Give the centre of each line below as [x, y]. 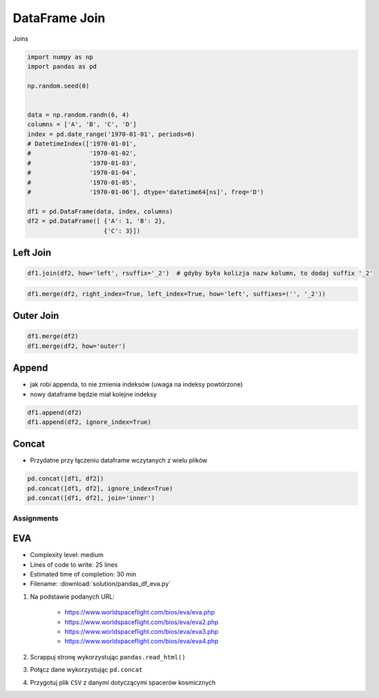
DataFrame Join [59, 18]
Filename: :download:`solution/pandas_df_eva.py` [100, 584]
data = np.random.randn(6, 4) [78, 115]
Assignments [36, 518]
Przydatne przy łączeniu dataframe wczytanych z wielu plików [119, 461]
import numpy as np [60, 57]
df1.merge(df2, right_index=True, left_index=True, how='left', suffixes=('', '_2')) [176, 294]
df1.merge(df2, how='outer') [77, 346]
